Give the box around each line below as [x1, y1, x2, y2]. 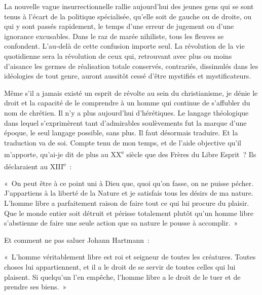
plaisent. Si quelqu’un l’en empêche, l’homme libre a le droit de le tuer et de [4, 271, 241, 282]
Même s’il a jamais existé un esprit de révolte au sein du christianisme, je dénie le [4, 87, 258, 98]
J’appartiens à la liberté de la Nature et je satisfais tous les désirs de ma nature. [4, 188, 253, 198]
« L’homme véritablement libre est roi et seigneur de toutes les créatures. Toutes [4, 251, 256, 262]
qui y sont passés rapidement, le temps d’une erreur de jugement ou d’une [4, 21, 234, 31]
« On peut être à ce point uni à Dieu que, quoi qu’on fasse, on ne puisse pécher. [4, 177, 254, 188]
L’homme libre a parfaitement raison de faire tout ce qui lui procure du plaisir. [4, 198, 249, 208]
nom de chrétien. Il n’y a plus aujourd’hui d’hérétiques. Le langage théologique [4, 107, 249, 118]
